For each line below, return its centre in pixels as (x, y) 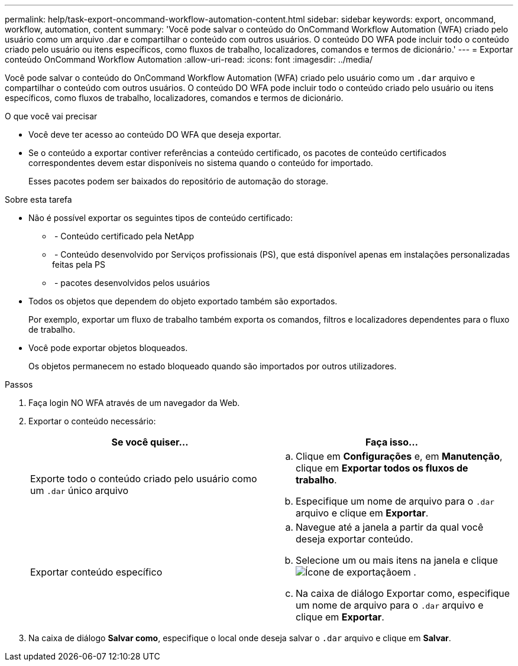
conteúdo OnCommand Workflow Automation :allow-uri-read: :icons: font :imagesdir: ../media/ (189, 59)
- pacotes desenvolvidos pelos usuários (132, 283)
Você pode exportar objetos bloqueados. (108, 348)
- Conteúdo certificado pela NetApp (124, 236)
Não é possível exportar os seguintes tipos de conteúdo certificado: (161, 218)
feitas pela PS (79, 264)
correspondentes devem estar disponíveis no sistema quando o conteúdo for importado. (201, 163)
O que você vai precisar (51, 116)
